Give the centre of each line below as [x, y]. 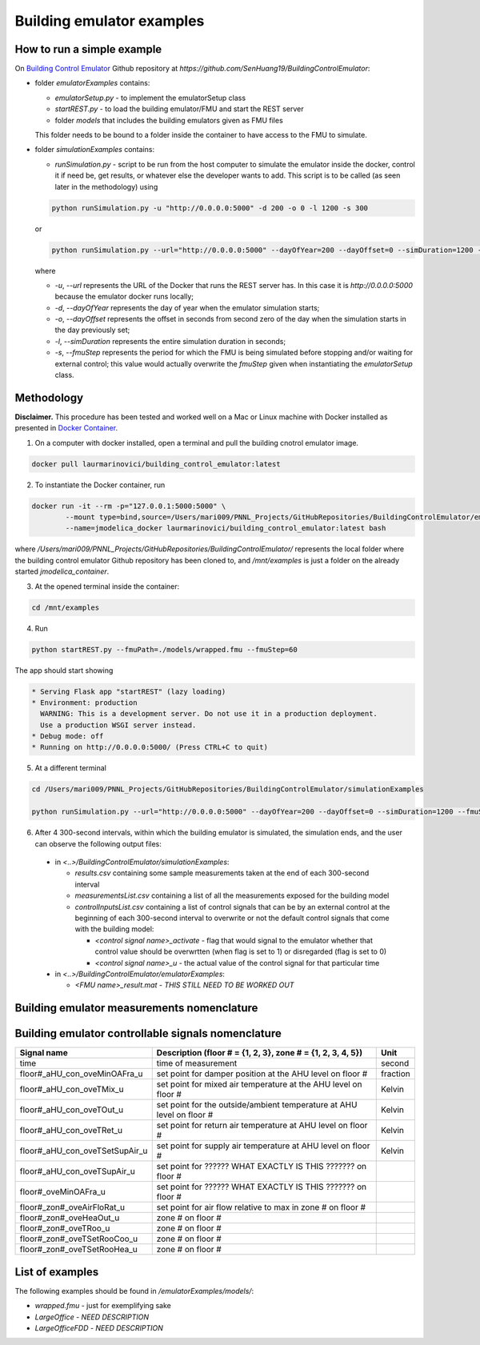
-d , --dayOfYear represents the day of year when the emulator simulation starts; [187, 307]
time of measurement [197, 1063]
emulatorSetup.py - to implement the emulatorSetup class [150, 98]
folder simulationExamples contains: [95, 150]
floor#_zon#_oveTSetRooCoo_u [79, 1239]
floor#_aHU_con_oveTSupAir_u [78, 1171]
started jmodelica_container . [62, 571]
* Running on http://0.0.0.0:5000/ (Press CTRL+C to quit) [150, 747]
